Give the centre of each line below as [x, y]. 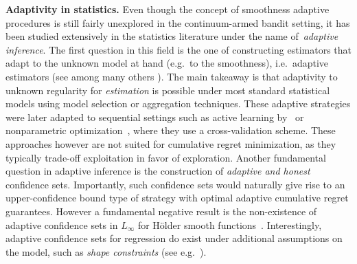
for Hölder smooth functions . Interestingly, [230, 224]
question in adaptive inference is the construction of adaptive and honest [158, 171]
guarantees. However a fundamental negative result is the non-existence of [161, 211]
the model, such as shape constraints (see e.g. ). [106, 251]
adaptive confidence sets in [62, 224]
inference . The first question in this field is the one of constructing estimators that [179, 49]
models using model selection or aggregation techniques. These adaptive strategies [178, 103]
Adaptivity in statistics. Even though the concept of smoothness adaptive [168, 9]
